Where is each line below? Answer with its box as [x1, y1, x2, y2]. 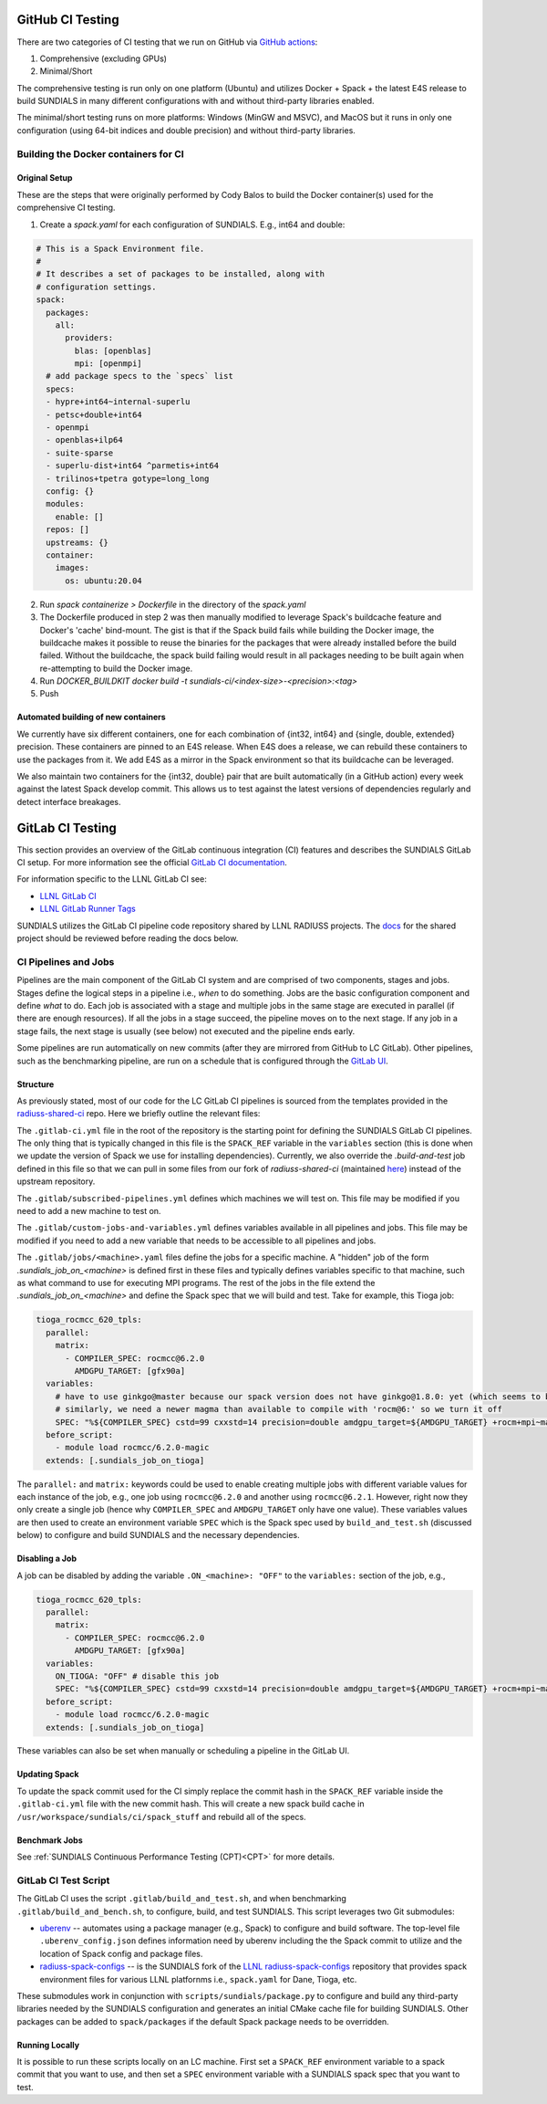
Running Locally [16, 2039, 80, 2050]
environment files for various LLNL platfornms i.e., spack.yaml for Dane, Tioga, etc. [39, 1973, 357, 1984]
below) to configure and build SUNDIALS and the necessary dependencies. [16, 1530, 300, 1541]
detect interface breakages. [16, 796, 122, 807]
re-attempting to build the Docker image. [39, 663, 193, 674]
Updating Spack [16, 1769, 79, 1780]
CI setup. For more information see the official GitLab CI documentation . [16, 857, 287, 868]
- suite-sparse [46, 447, 114, 458]
